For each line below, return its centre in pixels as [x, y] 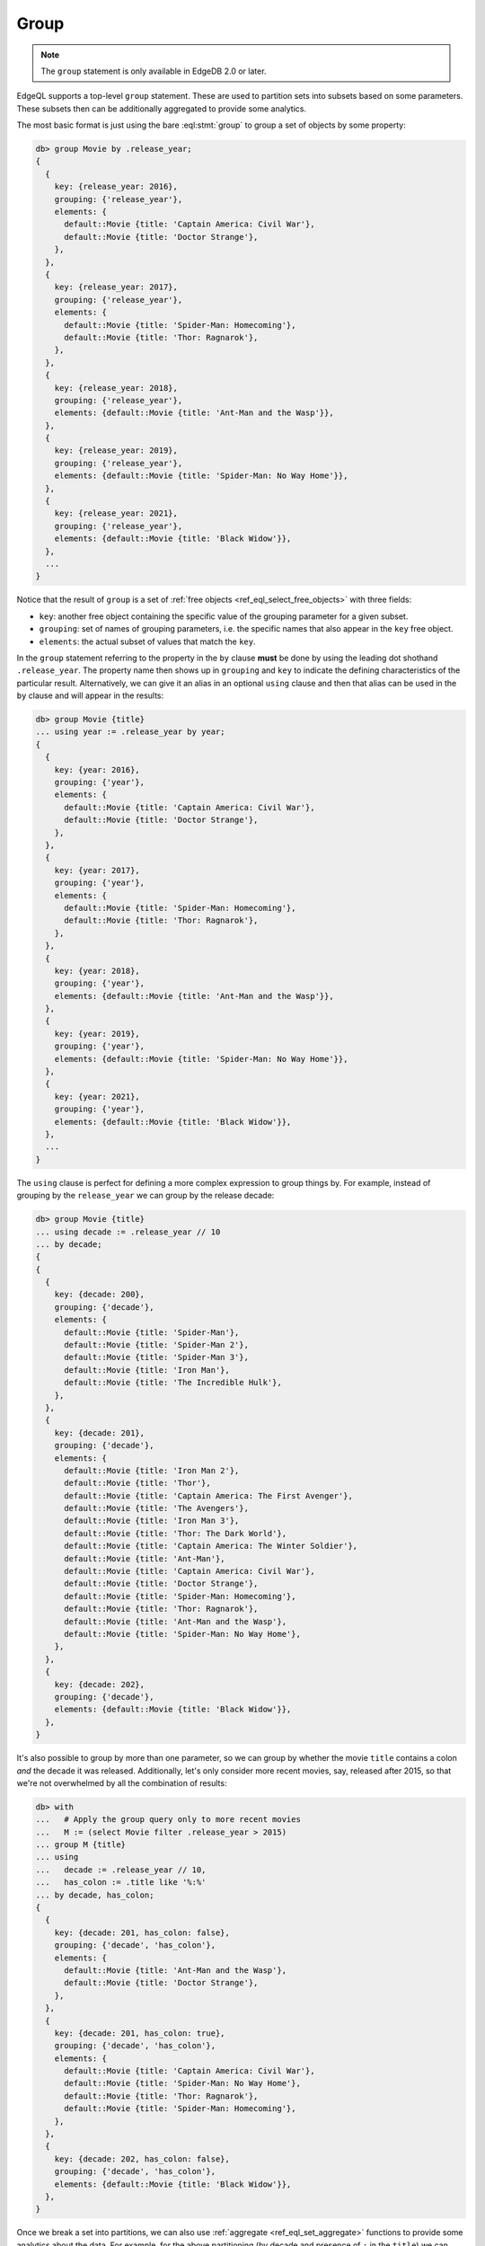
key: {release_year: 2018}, [116, 388]
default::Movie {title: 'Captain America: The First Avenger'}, [209, 1495]
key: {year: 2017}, [97, 870]
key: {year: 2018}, [97, 971]
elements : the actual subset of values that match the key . [147, 641]
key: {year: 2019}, [97, 1034]
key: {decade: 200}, [100, 1295]
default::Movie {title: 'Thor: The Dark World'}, [176, 1533]
